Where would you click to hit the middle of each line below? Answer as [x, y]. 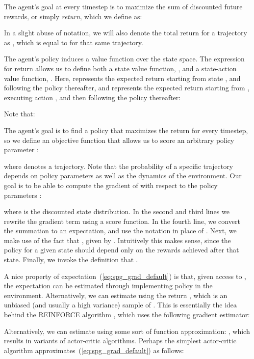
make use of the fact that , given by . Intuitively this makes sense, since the [117, 240]
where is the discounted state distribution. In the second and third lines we [117, 211]
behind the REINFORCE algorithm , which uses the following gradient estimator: [127, 315]
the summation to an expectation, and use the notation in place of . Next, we [120, 231]
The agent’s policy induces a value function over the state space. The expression [124, 59]
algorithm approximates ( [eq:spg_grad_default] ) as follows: [94, 350]
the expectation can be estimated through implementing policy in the [108, 286]
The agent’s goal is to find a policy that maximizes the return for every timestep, [126, 130]
